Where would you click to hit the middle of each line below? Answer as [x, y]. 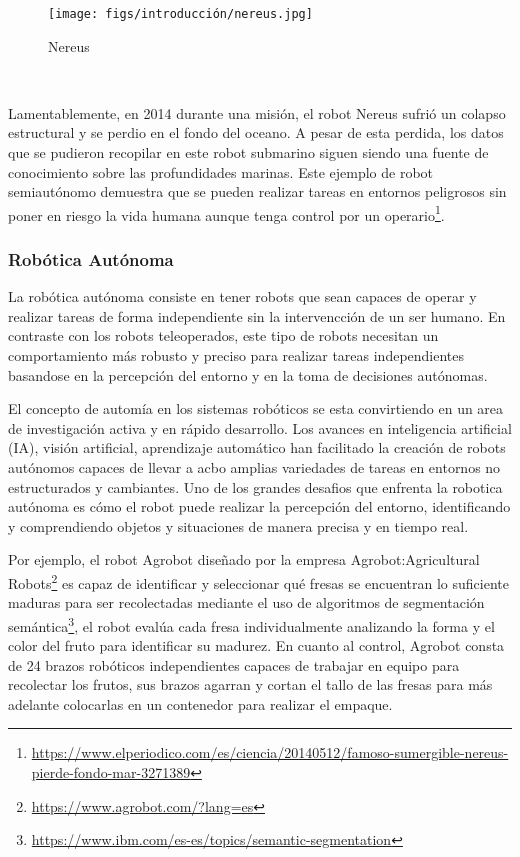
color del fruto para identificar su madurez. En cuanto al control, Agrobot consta [256, 645]
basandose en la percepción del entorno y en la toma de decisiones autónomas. [248, 374]
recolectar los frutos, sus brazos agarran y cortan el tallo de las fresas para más [250, 684]
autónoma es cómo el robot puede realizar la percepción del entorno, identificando [259, 506]
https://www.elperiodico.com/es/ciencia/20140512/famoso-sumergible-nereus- [270, 752]
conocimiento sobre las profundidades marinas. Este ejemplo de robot [221, 171]
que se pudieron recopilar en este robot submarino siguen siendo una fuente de [248, 152]
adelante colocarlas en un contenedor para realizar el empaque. [200, 703]
